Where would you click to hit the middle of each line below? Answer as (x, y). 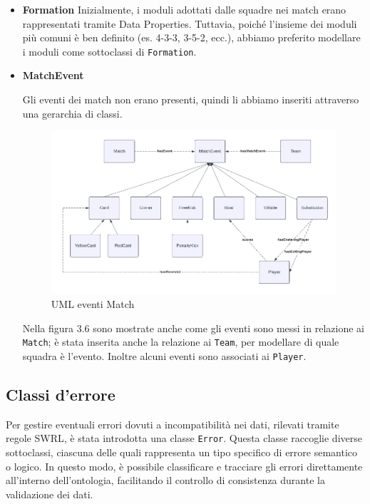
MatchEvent (53, 75)
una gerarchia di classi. (72, 113)
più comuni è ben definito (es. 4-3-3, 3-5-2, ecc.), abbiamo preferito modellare (191, 37)
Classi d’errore (61, 394)
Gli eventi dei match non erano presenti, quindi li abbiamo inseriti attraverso (191, 99)
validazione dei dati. (50, 494)
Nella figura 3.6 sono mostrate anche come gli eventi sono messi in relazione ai (193, 328)
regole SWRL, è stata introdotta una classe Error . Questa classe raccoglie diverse (184, 438)
